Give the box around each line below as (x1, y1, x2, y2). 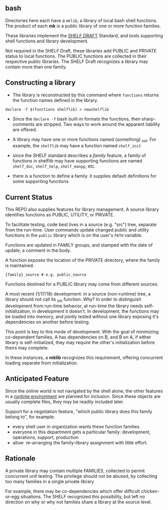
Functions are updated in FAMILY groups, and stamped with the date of (5, 242, 153, 248)
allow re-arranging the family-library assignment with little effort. (12, 439, 148, 445)
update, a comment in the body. (5, 247, 71, 254)
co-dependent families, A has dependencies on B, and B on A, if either (5, 334, 151, 340)
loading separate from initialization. (5, 360, 78, 366)
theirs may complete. (5, 345, 49, 351)
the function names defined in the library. (12, 97, 99, 103)
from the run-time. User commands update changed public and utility (5, 227, 149, 233)
